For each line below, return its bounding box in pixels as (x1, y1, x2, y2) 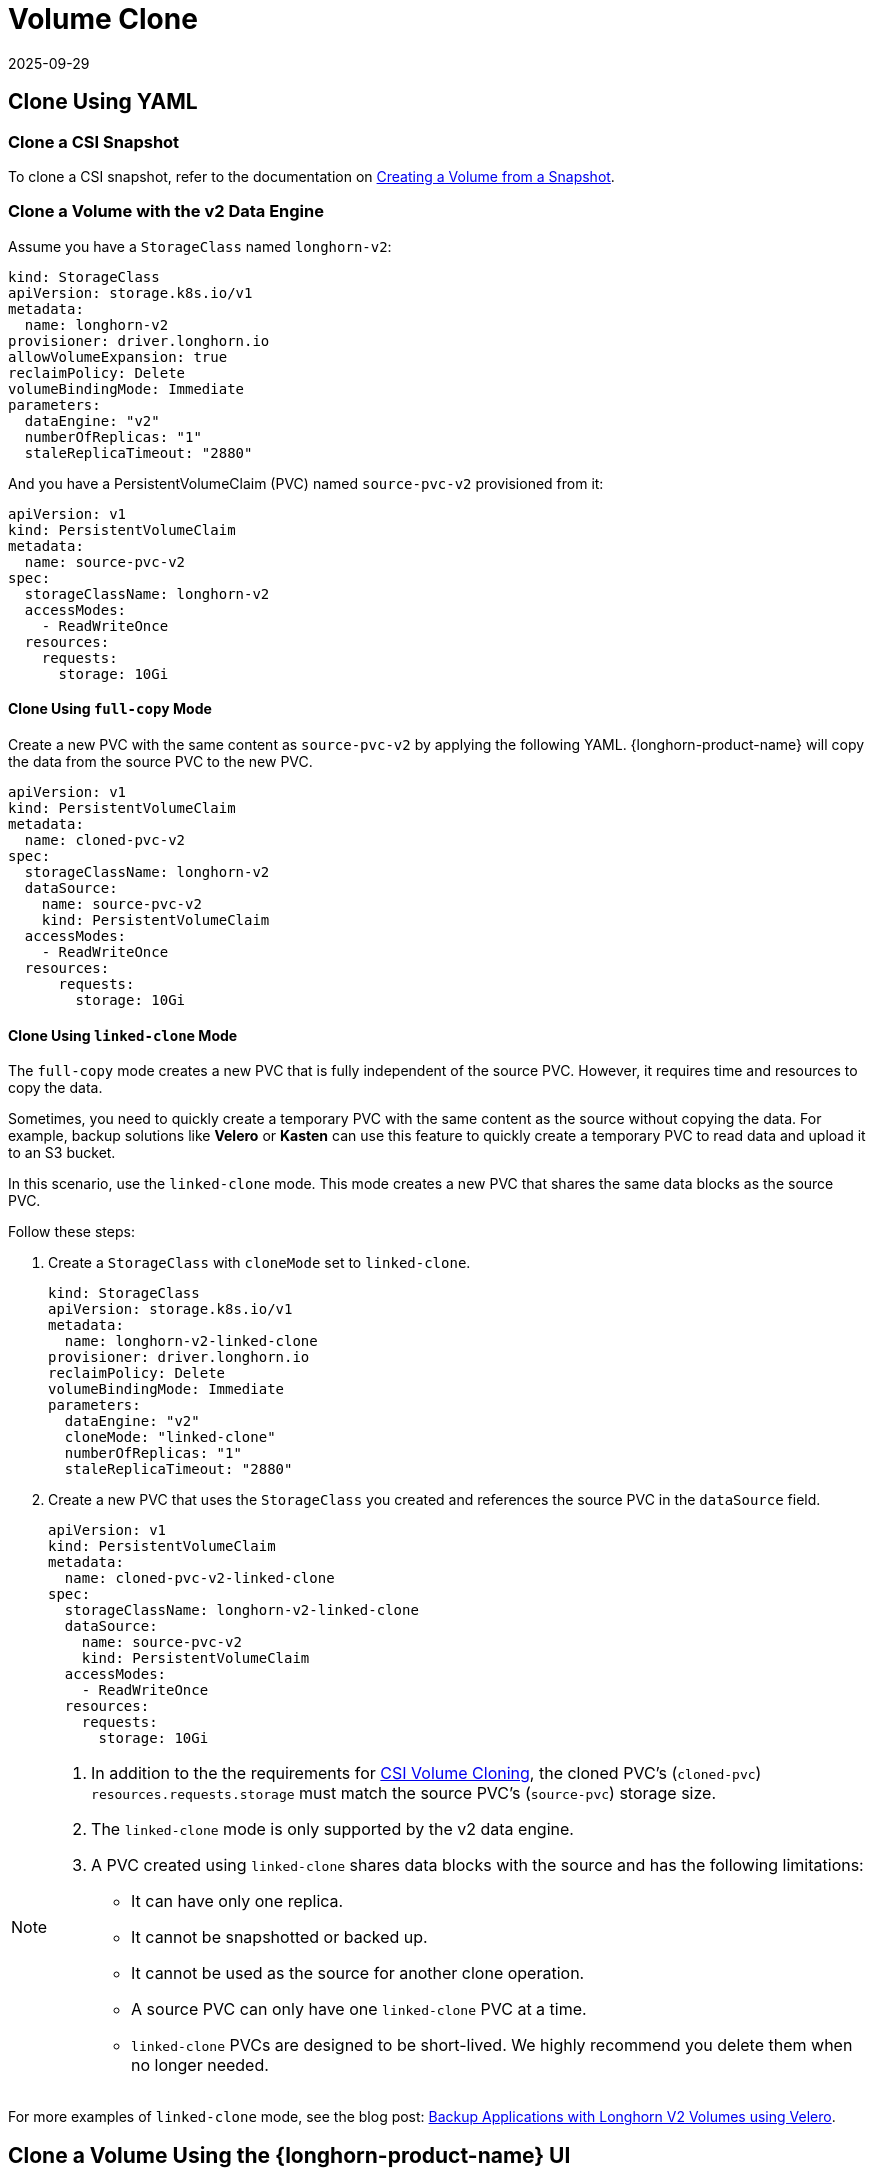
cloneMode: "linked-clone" (64, 1429, 276, 1446)
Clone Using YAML (8, 89, 198, 115)
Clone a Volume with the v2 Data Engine (8, 201, 324, 222)
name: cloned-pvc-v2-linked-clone (64, 1570, 335, 1587)
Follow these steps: (8, 1223, 135, 1241)
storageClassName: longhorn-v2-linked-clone (64, 1602, 419, 1619)
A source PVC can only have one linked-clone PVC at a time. (131, 1999, 587, 2020)
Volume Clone (8, 2, 198, 36)
